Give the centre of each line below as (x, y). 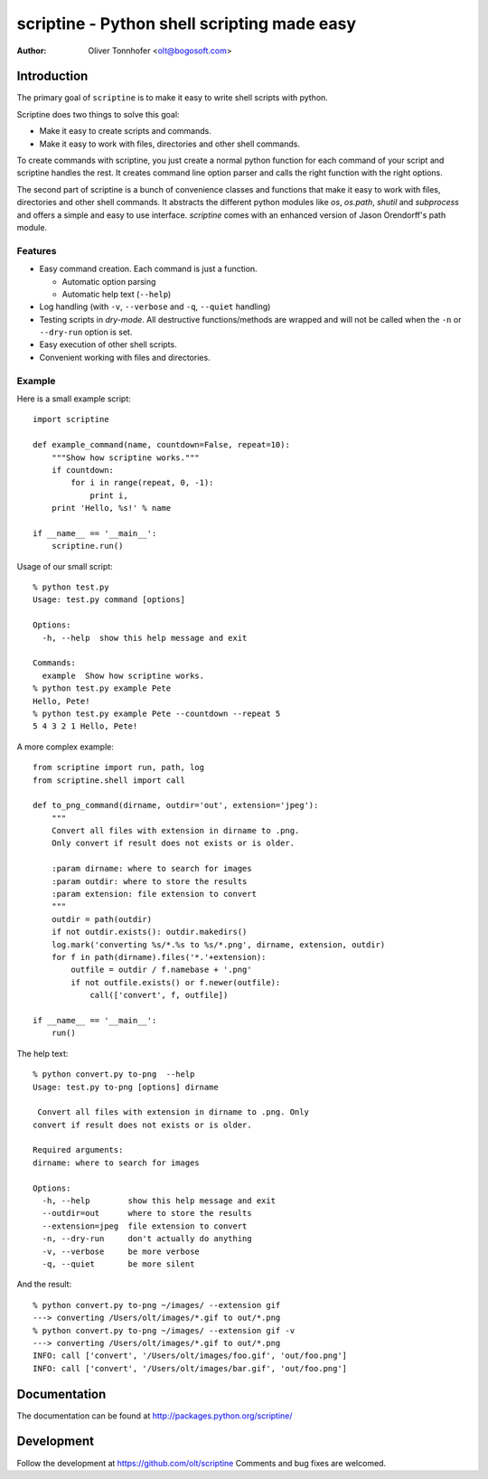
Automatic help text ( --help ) (117, 294)
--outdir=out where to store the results (147, 1213)
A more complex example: (66, 747)
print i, (109, 495)
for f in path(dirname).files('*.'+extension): (159, 957)
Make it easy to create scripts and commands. (125, 131)
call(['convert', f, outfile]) (159, 995)
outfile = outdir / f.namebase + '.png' (161, 970)
